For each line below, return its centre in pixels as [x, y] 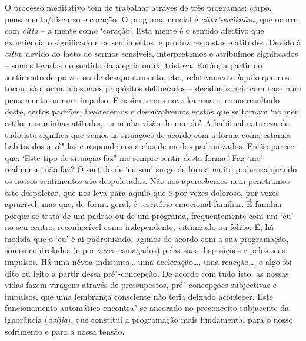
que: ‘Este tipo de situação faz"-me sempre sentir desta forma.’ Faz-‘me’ [134, 157]
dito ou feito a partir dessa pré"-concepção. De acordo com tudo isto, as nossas [147, 273]
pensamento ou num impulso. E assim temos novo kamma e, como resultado [142, 99]
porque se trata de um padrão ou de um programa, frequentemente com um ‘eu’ [149, 215]
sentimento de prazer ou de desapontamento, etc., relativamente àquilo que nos [147, 76]
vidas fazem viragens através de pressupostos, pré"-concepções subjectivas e [141, 285]
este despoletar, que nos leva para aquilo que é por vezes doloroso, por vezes [142, 192]
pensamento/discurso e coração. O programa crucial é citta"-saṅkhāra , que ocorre [151, 19]
